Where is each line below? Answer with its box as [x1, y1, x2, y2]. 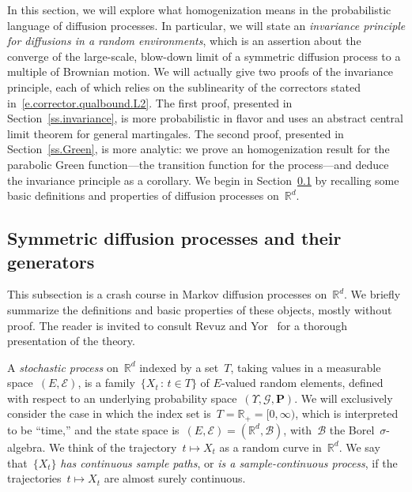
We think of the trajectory [48, 438, 177, 455]
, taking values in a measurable [230, 359, 381, 375]
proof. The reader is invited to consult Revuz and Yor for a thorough [7, 317, 347, 333]
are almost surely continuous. [104, 470, 246, 486]
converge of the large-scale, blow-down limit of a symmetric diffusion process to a [7, 47, 401, 64]
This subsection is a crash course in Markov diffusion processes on [7, 286, 327, 302]
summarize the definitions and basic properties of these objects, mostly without [7, 301, 392, 317]
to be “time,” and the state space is [7, 421, 180, 438]
